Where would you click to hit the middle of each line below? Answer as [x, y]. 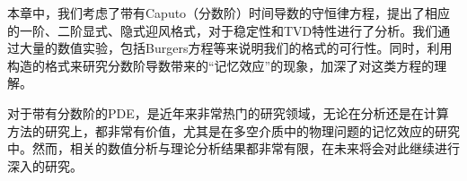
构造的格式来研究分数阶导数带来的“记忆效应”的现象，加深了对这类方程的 [221, 65]
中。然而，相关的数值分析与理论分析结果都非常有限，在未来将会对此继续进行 [233, 148]
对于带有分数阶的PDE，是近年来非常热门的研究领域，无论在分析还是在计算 [228, 112]
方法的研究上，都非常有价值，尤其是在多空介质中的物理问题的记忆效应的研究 [233, 130]
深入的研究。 [45, 165]
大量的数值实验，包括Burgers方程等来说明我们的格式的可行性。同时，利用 [236, 48]
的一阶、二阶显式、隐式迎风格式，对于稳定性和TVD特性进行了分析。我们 [223, 30]
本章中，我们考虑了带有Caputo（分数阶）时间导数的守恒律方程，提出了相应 [229, 13]
